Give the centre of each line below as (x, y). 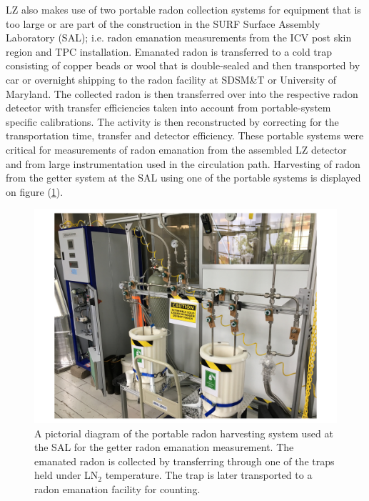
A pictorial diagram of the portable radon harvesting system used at (184, 433)
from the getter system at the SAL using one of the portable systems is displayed (183, 178)
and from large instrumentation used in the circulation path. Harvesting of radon (183, 163)
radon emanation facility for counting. (117, 489)
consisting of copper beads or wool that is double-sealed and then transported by (183, 65)
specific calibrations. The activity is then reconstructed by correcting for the (172, 121)
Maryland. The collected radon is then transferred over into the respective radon (182, 93)
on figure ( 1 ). (35, 191)
